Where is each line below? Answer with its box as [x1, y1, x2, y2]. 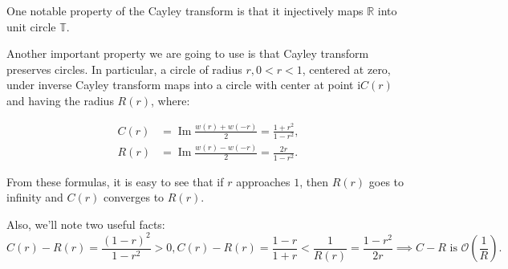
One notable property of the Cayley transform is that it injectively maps [6, 2, 364, 18]
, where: [151, 92, 190, 108]
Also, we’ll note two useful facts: [6, 215, 165, 232]
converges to [103, 189, 165, 206]
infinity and [6, 189, 63, 206]
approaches [236, 173, 291, 190]
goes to [368, 173, 404, 190]
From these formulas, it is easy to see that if [6, 173, 224, 190]
